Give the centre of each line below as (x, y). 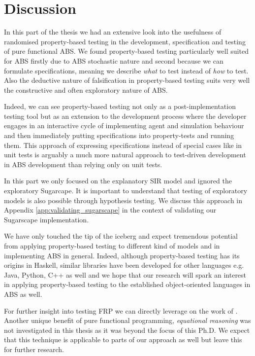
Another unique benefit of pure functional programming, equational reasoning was (127, 320)
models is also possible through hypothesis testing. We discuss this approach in (123, 200)
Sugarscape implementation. (47, 219)
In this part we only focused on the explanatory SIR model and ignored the (118, 181)
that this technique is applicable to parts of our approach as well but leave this (123, 339)
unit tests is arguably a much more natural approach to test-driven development (125, 155)
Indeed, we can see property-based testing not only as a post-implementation (120, 106)
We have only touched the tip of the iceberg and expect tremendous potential (121, 236)
